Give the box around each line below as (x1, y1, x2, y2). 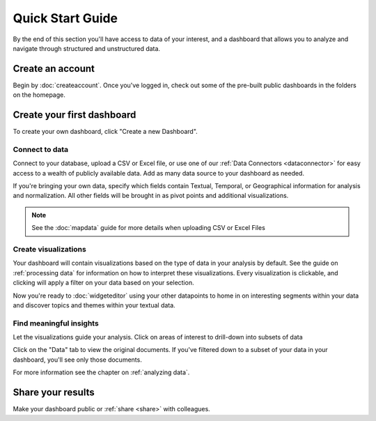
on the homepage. (13, 91, 66, 99)
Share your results (13, 387, 95, 399)
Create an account (13, 63, 95, 75)
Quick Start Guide (13, 10, 118, 26)
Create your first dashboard (13, 109, 136, 121)
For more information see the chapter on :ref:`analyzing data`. (13, 368, 190, 376)
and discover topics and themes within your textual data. (13, 300, 175, 309)
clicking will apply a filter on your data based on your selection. (13, 279, 194, 287)
